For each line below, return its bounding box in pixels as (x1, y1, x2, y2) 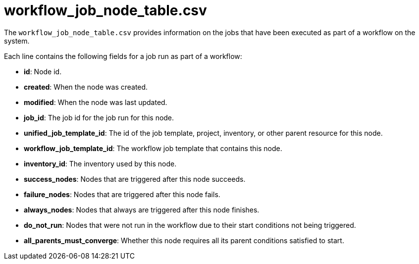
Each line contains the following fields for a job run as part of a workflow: (4, 52, 242, 60)
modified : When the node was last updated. (24, 98, 167, 106)
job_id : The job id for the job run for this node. (24, 113, 174, 122)
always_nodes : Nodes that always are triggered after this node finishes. (24, 205, 260, 214)
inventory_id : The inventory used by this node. (24, 159, 177, 168)
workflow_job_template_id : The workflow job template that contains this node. (24, 144, 282, 153)
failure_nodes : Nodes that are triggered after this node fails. (24, 190, 220, 199)
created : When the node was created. (24, 82, 148, 91)
